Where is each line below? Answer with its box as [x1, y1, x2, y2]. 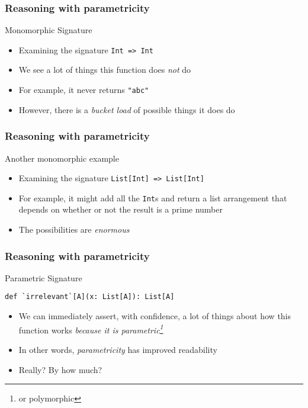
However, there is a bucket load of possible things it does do [18, 103, 235, 115]
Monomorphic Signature [5, 24, 92, 36]
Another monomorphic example [5, 152, 119, 164]
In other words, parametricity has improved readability [18, 343, 217, 355]
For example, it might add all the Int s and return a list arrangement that [18, 191, 287, 204]
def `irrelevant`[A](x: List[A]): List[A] [5, 293, 175, 301]
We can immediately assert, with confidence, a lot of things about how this [18, 310, 291, 322]
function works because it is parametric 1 [18, 322, 163, 336]
